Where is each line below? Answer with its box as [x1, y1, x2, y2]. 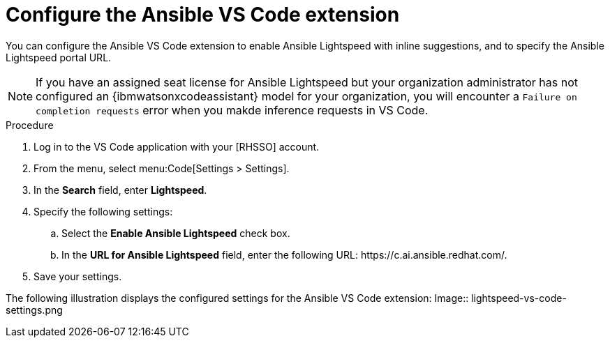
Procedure [6, 119, 54, 131]
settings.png [6, 303, 63, 316]
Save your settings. [34, 270, 122, 282]
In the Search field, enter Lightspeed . [34, 183, 207, 196]
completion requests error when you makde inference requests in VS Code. [36, 102, 429, 117]
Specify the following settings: [34, 205, 173, 218]
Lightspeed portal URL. [6, 51, 112, 63]
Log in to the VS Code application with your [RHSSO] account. [34, 140, 320, 153]
